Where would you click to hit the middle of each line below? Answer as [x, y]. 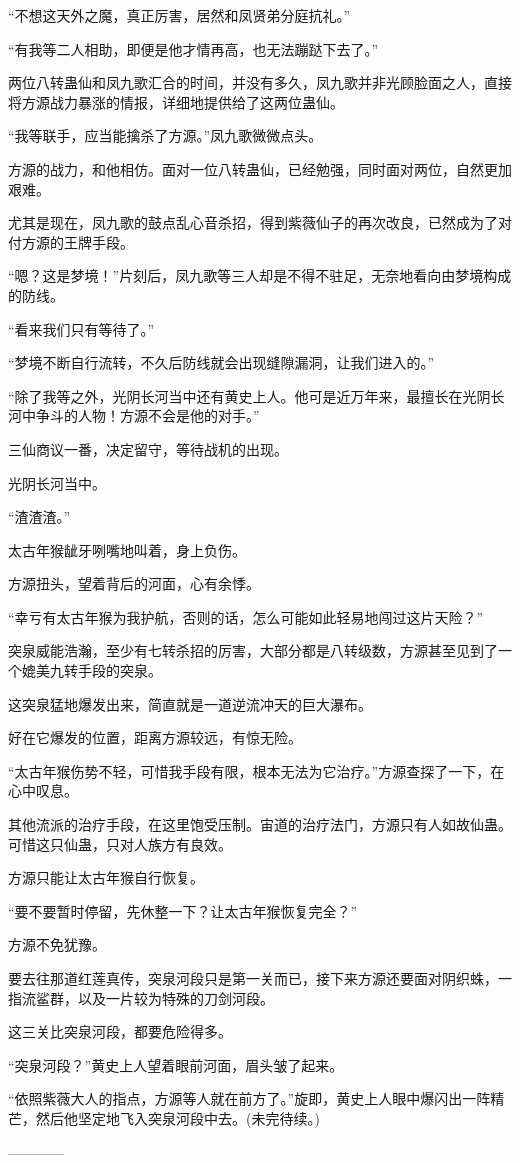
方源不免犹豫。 [57, 944]
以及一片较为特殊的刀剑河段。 [175, 997]
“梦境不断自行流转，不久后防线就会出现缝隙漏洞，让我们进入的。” [221, 362]
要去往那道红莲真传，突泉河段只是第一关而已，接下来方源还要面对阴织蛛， [253, 978]
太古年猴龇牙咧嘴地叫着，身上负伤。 [127, 549]
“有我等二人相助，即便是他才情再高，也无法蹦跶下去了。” [193, 48]
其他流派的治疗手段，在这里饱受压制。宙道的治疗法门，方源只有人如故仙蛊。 [260, 824]
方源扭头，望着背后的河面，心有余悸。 [134, 583]
